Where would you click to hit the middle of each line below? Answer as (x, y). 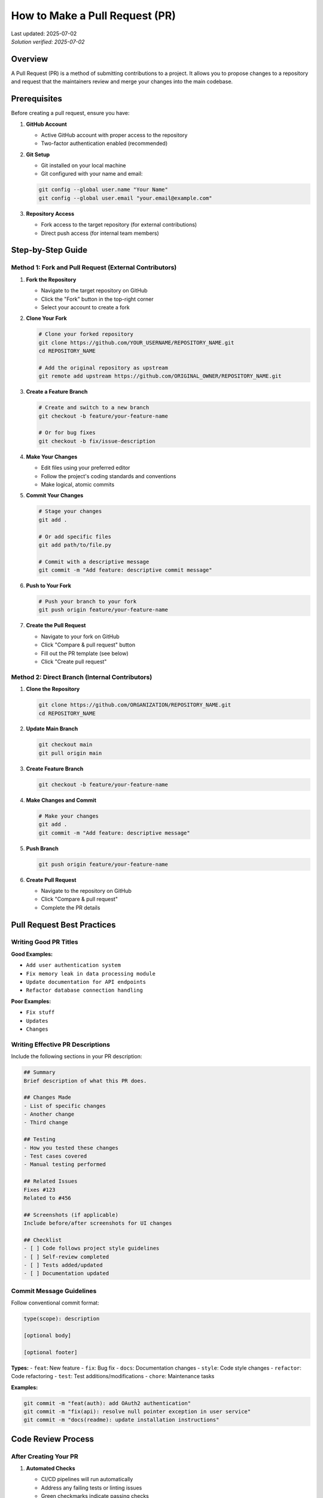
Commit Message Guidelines (54, 1291)
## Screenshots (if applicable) (71, 1215)
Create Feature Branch (55, 768)
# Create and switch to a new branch (94, 408)
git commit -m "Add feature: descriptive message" (115, 833)
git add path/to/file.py (75, 545)
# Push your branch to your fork (88, 602)
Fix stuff (40, 1012)
